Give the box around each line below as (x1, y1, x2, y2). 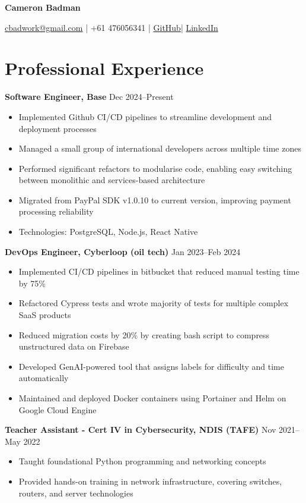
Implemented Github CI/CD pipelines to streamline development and (18, 110, 272, 122)
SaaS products (18, 309, 71, 321)
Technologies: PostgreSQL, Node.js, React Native (18, 225, 198, 238)
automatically (18, 372, 69, 384)
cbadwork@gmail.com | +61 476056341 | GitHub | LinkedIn (5, 21, 218, 33)
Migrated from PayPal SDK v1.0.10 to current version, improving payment (18, 193, 291, 206)
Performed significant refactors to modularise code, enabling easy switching (18, 162, 292, 174)
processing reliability (18, 205, 94, 218)
